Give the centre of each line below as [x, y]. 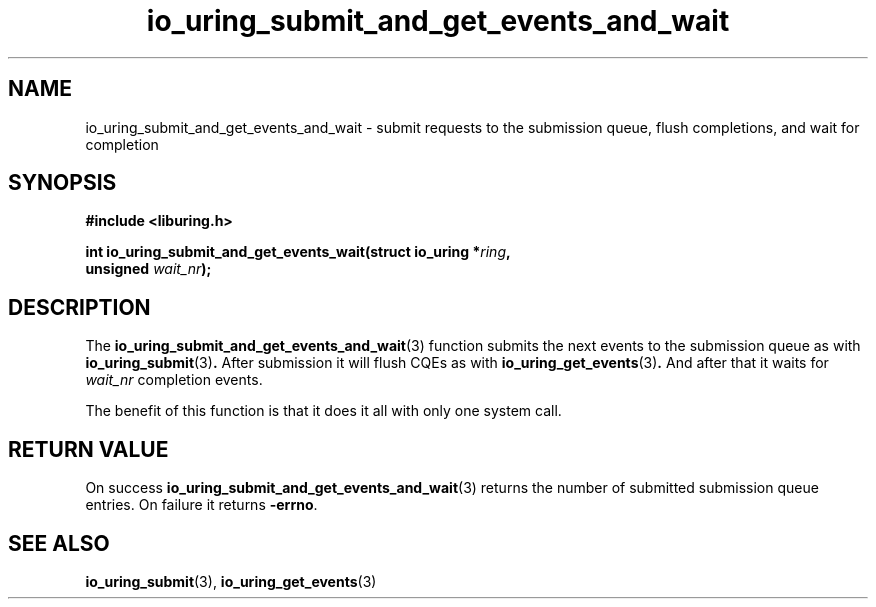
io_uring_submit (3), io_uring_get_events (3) [231, 581]
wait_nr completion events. [174, 380]
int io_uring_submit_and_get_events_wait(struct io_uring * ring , [298, 252]
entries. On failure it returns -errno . [201, 505]
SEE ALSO [59, 543]
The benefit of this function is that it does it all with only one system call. [323, 411]
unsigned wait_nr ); [148, 269]
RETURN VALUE [88, 449]
